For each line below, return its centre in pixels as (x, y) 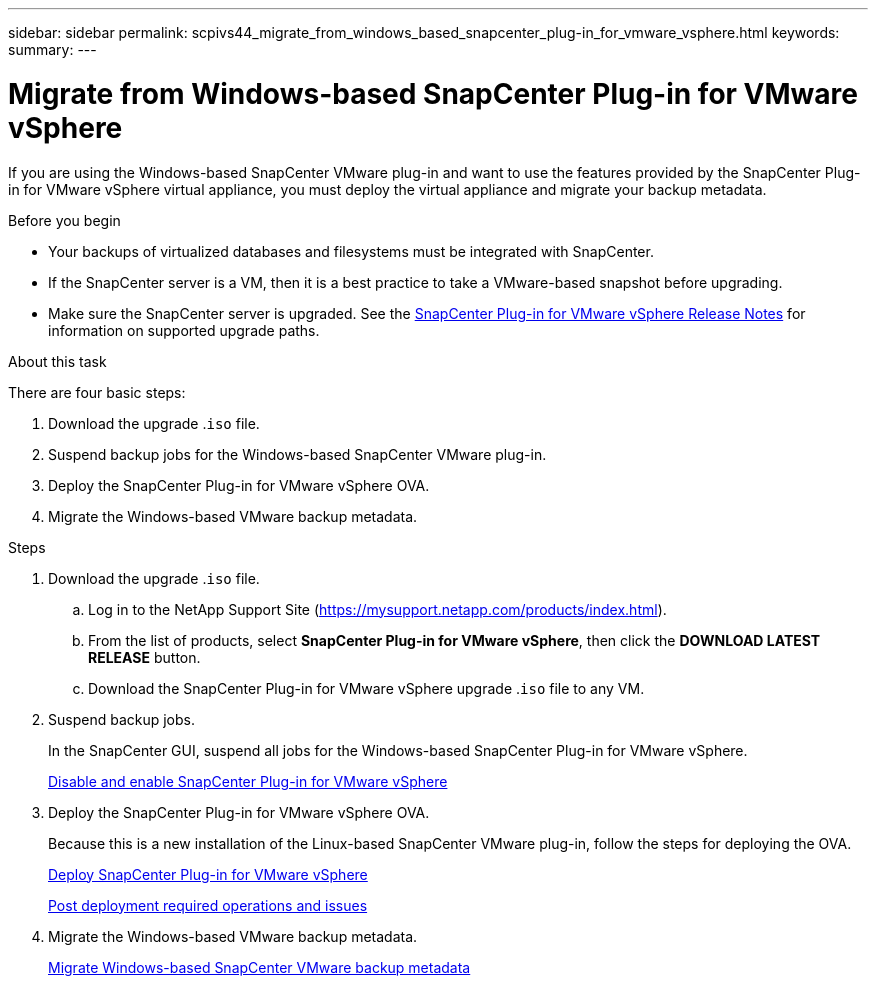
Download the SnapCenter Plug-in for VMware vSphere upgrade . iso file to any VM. (366, 688)
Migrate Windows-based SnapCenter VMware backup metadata (259, 967)
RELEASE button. (144, 657)
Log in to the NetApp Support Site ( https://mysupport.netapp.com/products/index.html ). (377, 609)
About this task (57, 361)
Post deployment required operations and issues (208, 905)
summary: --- (52, 49)
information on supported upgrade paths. (184, 330)
